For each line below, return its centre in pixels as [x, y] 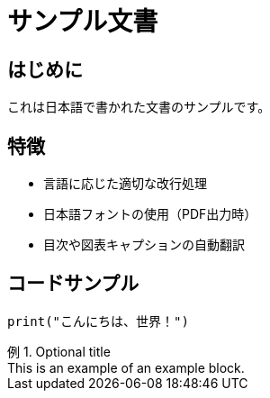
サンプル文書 [83, 22]
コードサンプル [73, 284]
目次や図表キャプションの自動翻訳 [144, 245]
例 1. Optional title [59, 351]
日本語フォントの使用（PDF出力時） [150, 214]
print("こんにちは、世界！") [98, 321]
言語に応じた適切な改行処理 [125, 184]
